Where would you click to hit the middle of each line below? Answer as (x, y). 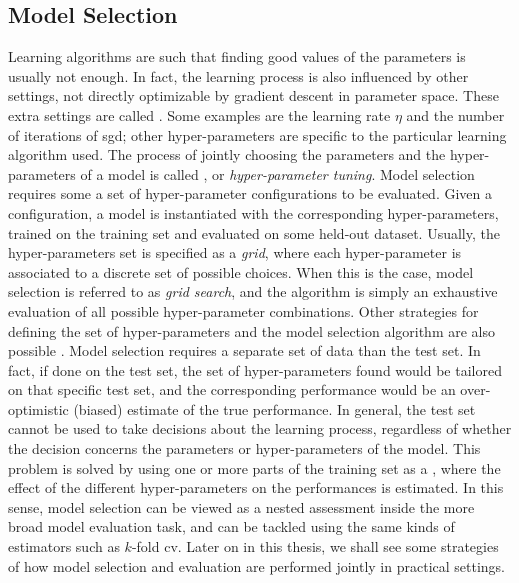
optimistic (38, 408)
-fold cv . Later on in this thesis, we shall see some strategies (315, 546)
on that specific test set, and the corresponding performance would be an (232, 389)
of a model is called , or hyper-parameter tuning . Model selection (277, 173)
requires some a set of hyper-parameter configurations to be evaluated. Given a (250, 193)
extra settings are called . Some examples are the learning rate (199, 114)
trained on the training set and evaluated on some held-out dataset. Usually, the (254, 232)
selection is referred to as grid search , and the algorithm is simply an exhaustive (253, 291)
